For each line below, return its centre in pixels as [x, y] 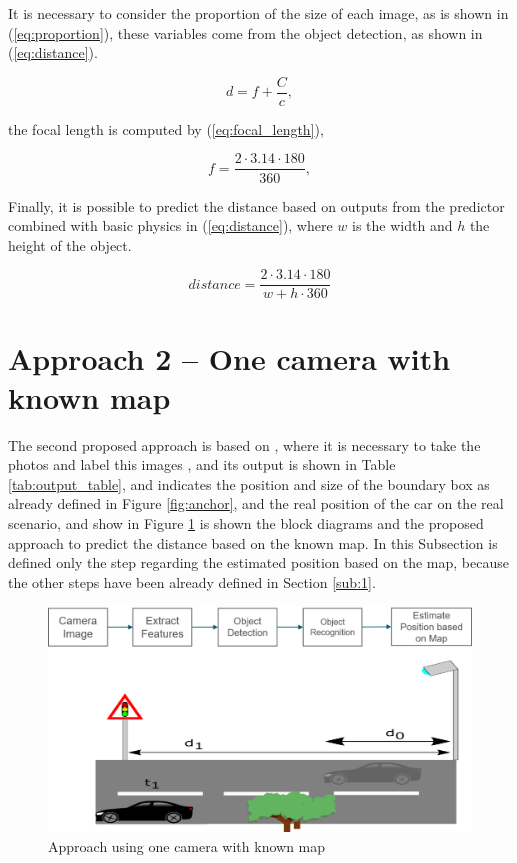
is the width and [402, 225]
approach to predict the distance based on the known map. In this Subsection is [253, 542]
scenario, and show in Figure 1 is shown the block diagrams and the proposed [246, 523]
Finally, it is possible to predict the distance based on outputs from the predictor [256, 205]
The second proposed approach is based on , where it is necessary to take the [244, 444]
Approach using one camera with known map [187, 845]
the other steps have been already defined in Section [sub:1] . [192, 581]
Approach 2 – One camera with [229, 357]
